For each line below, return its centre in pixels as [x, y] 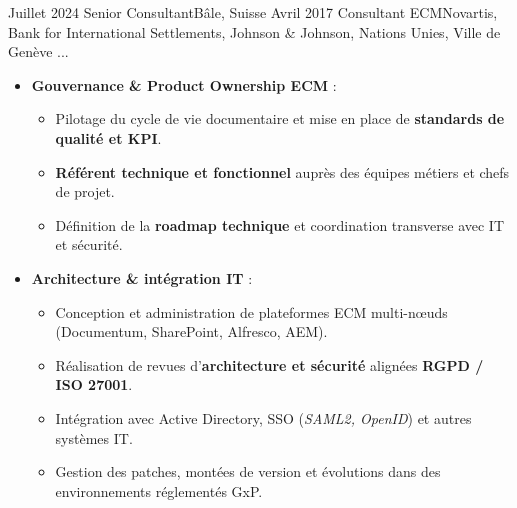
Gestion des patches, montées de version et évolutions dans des [248, 471]
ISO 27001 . [94, 384]
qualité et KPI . [108, 137]
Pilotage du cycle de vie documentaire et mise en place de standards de [280, 118]
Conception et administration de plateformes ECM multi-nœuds [251, 311]
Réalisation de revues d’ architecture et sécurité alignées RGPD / [269, 364]
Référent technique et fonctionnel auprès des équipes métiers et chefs [282, 171]
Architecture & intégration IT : [142, 277]
